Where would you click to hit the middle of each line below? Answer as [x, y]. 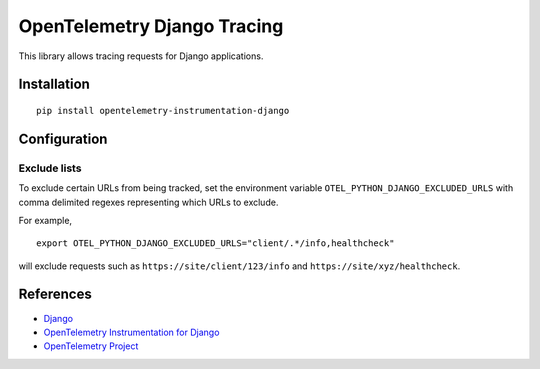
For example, [45, 220]
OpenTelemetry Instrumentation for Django [131, 332]
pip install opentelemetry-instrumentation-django [163, 110]
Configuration [63, 138]
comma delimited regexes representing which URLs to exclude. [148, 202]
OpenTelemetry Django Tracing [151, 26]
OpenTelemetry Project [91, 346]
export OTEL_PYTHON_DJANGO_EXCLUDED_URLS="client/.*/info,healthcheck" [215, 243]
